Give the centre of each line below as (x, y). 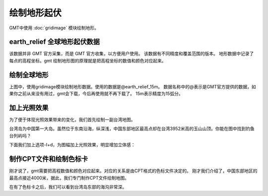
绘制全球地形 (29, 75)
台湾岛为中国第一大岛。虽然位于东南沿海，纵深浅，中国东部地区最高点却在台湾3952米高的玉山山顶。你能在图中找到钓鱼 (132, 129)
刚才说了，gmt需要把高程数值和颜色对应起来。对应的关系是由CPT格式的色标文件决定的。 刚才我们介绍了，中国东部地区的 (133, 171)
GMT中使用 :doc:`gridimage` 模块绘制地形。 (54, 28)
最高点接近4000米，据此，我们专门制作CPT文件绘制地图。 (69, 178)
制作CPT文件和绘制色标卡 (49, 159)
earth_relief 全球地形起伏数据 (55, 42)
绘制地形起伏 (35, 13)
